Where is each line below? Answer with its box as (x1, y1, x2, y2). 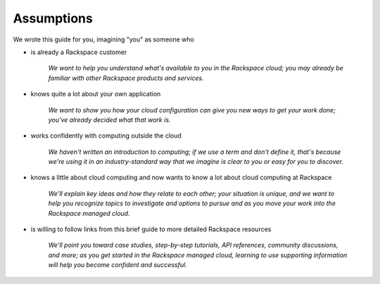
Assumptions (13, 11, 93, 26)
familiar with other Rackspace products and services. (48, 74, 204, 82)
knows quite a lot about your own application (30, 90, 161, 98)
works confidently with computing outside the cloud (30, 131, 182, 140)
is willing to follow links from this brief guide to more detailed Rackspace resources (30, 225, 272, 233)
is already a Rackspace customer (30, 48, 127, 56)
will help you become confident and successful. (48, 261, 187, 269)
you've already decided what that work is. (48, 115, 171, 124)
